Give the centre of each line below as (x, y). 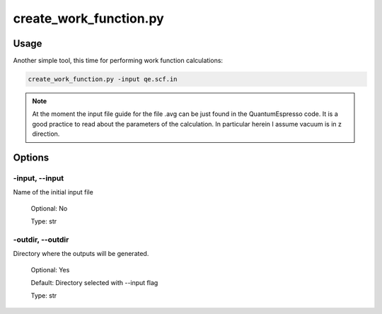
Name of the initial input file (53, 192)
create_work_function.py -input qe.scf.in (103, 79)
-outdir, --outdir (41, 239)
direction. (46, 134)
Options (31, 158)
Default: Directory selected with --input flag (94, 283)
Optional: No (49, 208)
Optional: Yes (50, 269)
